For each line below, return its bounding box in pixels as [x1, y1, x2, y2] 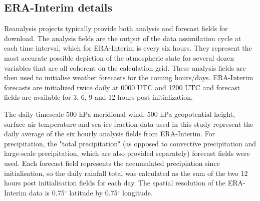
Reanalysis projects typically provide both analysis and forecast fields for [4, 23, 228, 34]
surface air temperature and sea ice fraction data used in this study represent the [4, 118, 253, 129]
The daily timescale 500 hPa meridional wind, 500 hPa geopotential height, [4, 108, 235, 119]
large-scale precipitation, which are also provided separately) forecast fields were [4, 148, 250, 158]
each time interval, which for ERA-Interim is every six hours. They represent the [4, 43, 252, 53]
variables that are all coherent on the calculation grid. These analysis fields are [4, 62, 246, 73]
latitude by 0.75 [69, 187, 118, 197]
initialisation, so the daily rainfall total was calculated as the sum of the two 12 [4, 167, 248, 178]
